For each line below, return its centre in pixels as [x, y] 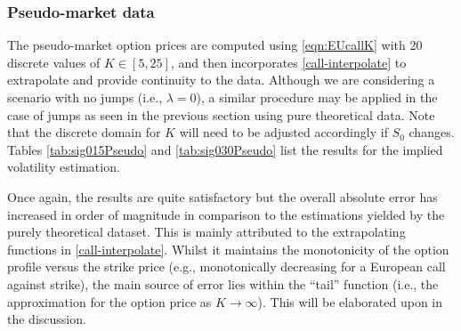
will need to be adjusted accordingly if [283, 132]
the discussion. [47, 319]
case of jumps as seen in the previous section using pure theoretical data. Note [221, 114]
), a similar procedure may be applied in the [317, 97]
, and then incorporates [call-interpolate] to [288, 62]
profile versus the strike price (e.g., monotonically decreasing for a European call [226, 266]
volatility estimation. [64, 167]
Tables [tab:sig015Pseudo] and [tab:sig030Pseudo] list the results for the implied [225, 149]
